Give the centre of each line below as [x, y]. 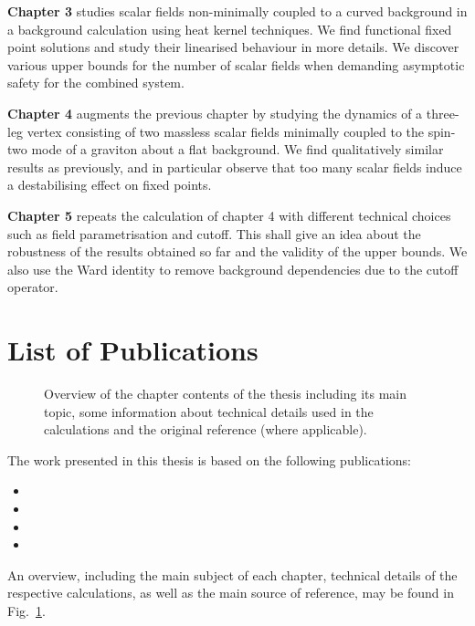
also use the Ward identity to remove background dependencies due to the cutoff [233, 269]
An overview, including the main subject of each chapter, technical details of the [232, 574]
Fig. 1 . [26, 610]
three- [443, 113]
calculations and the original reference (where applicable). [206, 429]
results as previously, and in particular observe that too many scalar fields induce [235, 167]
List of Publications [133, 350]
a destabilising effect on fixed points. [110, 185]
